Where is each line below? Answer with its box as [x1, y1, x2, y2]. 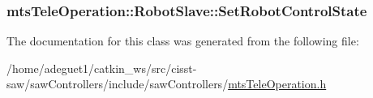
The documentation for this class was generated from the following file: [6, 32, 359, 49]
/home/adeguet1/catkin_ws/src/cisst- [6, 59, 197, 76]
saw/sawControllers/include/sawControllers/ [6, 75, 229, 92]
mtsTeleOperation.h [228, 75, 327, 92]
